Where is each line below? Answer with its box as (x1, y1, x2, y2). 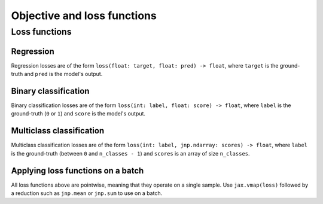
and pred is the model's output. (24, 71, 103, 78)
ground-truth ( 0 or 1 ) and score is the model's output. (11, 110, 146, 117)
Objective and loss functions (11, 9, 157, 22)
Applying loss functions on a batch (11, 165, 144, 176)
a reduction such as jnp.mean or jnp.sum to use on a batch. (11, 190, 163, 197)
